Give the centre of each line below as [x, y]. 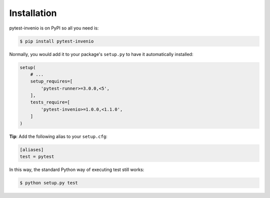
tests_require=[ [50, 102]
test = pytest [37, 156]
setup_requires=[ [51, 81]
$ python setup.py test [49, 183]
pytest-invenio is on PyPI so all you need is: [54, 28]
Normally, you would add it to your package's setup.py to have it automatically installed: [101, 54]
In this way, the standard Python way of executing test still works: [77, 169]
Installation [33, 13]
